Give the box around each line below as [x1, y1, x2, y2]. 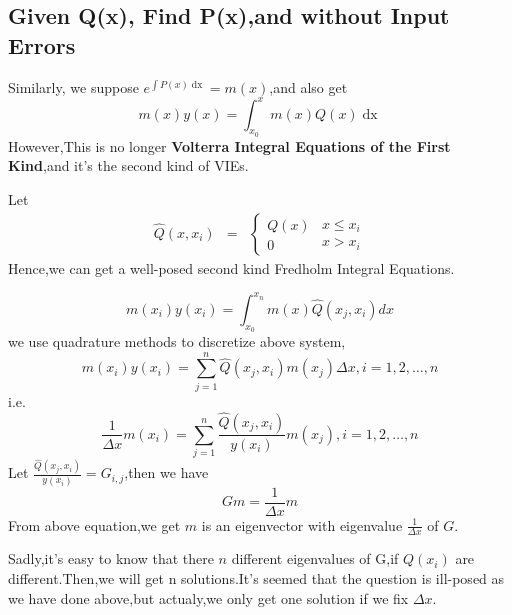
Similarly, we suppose [8, 76, 139, 97]
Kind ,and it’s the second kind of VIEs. [8, 155, 249, 176]
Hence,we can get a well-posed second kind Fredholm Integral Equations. [8, 257, 455, 278]
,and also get [269, 76, 348, 97]
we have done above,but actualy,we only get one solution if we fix [8, 587, 409, 608]
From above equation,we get [8, 514, 181, 535]
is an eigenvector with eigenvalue [201, 514, 403, 535]
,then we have [124, 462, 209, 483]
